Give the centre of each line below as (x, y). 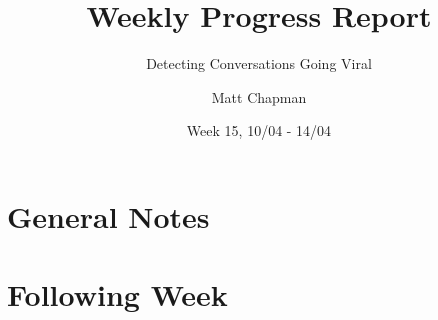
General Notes (108, 215)
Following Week (117, 294)
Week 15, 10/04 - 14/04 (259, 130)
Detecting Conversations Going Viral (259, 63)
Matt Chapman (259, 96)
